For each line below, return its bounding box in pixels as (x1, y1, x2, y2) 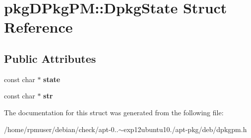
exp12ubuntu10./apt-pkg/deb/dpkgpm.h (124, 124, 247, 134)
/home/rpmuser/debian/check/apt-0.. (4, 124, 119, 134)
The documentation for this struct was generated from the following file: (4, 107, 224, 117)
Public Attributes (4, 50, 96, 66)
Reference (4, 17, 73, 37)
